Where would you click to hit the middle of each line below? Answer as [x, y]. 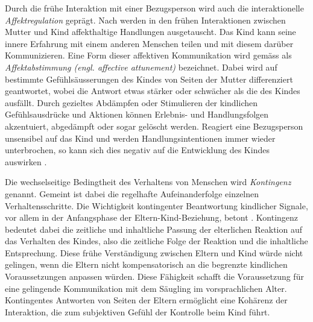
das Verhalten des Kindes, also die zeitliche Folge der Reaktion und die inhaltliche [156, 241]
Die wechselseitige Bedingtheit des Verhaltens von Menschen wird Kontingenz [148, 182]
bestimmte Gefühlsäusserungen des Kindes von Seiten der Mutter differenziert [149, 79]
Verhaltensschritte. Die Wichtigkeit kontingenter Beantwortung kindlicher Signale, [156, 205]
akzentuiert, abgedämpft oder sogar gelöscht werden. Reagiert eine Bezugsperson [154, 126]
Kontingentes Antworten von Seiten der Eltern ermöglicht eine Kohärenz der [146, 300]
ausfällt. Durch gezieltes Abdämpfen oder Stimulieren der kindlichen [131, 102]
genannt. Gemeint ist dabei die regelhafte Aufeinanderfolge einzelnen [132, 193]
